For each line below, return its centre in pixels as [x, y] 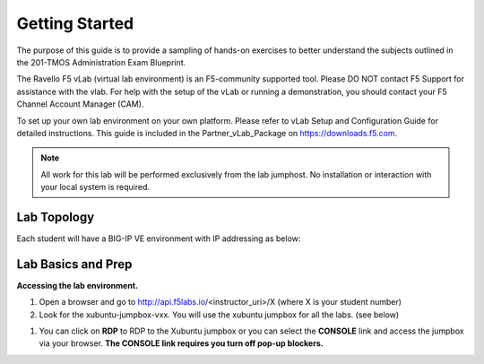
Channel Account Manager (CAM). [80, 104]
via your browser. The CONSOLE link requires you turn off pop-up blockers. [181, 343]
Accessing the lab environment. [78, 285]
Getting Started [75, 23]
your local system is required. [95, 187]
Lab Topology [56, 217]
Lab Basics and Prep [74, 264]
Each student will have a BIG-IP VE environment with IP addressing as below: [159, 238]
